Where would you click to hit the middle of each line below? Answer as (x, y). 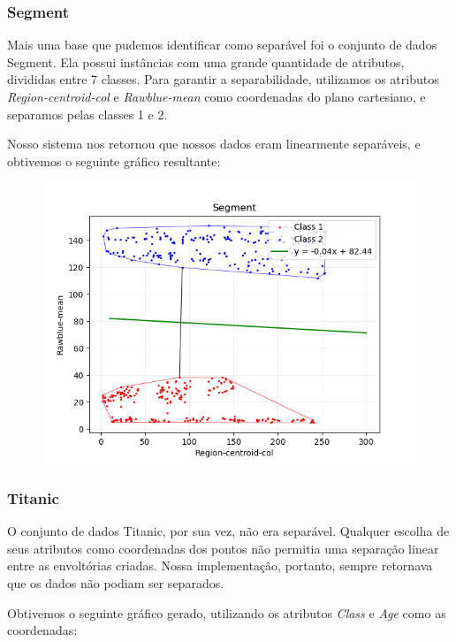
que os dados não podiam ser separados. (116, 582)
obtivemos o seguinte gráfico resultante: (114, 160)
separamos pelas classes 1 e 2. (87, 114)
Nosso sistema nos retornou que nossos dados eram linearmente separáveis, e (214, 144)
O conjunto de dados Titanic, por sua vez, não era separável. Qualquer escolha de (228, 531)
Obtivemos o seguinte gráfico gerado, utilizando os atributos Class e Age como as (227, 612)
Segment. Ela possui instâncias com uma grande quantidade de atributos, (206, 61)
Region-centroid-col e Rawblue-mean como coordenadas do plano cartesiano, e (217, 96)
